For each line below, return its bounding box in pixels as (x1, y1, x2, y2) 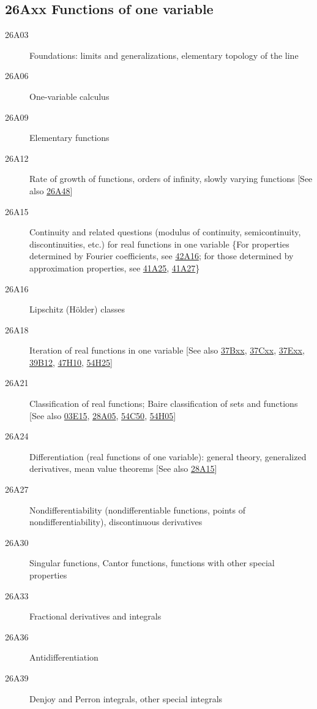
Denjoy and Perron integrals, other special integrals (29, 692, 223, 705)
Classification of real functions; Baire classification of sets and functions (29, 397, 298, 410)
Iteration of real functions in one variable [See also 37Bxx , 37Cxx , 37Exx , (29, 344, 305, 357)
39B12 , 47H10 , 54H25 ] (29, 355, 113, 368)
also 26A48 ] (29, 184, 73, 197)
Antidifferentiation (29, 651, 99, 664)
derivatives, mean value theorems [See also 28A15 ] (29, 462, 217, 475)
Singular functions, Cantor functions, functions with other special (29, 556, 275, 569)
